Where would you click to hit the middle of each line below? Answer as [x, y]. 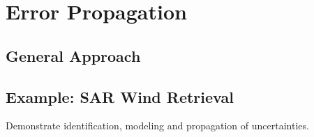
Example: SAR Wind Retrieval [120, 96]
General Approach [73, 55]
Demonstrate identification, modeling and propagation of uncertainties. [157, 126]
